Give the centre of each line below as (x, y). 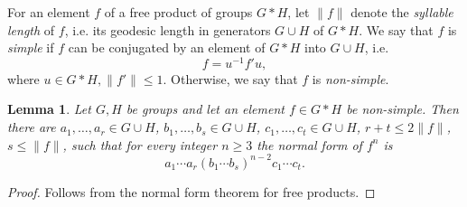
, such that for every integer (140, 144)
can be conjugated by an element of (167, 47)
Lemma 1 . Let (49, 109)
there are (32, 127)
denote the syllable (402, 12)
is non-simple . (350, 78)
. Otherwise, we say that (230, 78)
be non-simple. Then (402, 109)
